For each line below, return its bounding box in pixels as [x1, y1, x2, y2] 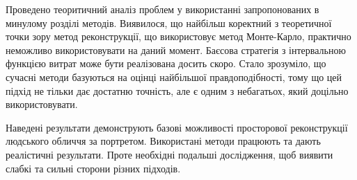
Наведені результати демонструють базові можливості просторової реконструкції [6, 120, 348, 134]
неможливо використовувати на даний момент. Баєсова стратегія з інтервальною [6, 42, 346, 57]
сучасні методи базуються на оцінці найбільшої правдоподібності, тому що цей [6, 69, 342, 84]
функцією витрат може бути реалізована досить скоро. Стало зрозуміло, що [6, 56, 326, 71]
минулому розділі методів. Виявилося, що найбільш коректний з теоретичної [6, 15, 332, 30]
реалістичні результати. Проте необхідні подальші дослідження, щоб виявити [6, 147, 333, 161]
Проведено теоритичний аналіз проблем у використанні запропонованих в [6, 2, 319, 16]
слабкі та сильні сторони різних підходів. [6, 161, 181, 175]
